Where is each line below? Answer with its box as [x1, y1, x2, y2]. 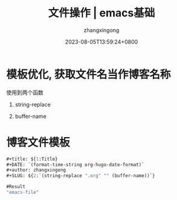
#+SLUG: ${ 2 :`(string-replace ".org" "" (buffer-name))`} [6, 173, 155, 179]
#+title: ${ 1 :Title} [6, 156, 59, 162]
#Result [6, 184, 26, 190]
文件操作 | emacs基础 [48, 6, 155, 20]
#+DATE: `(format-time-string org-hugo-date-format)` [6, 161, 145, 167]
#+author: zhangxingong [6, 167, 66, 173]
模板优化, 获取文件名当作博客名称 [6, 68, 171, 81]
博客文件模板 [6, 135, 71, 149]
